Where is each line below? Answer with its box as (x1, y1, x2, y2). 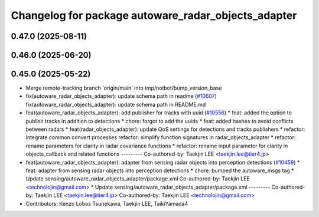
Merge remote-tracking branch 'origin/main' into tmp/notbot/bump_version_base (25, 84, 222, 91)
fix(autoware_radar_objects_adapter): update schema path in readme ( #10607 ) (25, 93, 217, 100)
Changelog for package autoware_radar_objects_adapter (11, 9, 297, 22)
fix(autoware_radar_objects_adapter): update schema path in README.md (25, 101, 206, 108)
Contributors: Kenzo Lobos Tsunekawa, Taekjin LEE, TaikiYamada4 (25, 200, 188, 207)
